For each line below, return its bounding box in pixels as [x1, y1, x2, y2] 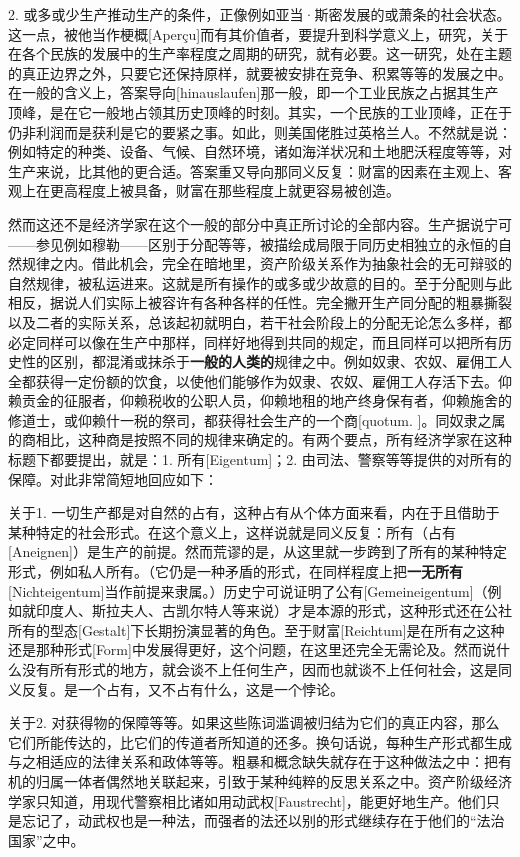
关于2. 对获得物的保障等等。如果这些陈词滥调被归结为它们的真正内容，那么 [8, 712, 500, 733]
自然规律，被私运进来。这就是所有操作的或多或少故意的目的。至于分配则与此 [8, 272, 512, 293]
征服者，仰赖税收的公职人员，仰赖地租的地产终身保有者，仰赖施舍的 [63, 390, 512, 411]
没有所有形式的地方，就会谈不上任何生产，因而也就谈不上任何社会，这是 [21, 659, 498, 679]
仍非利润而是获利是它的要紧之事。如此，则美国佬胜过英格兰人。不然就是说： [8, 121, 512, 142]
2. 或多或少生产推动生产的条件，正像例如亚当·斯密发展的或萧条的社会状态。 [8, 4, 511, 24]
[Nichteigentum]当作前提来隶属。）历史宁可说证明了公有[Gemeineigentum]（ [8, 580, 488, 601]
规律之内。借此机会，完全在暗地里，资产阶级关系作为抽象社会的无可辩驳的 [21, 253, 512, 274]
